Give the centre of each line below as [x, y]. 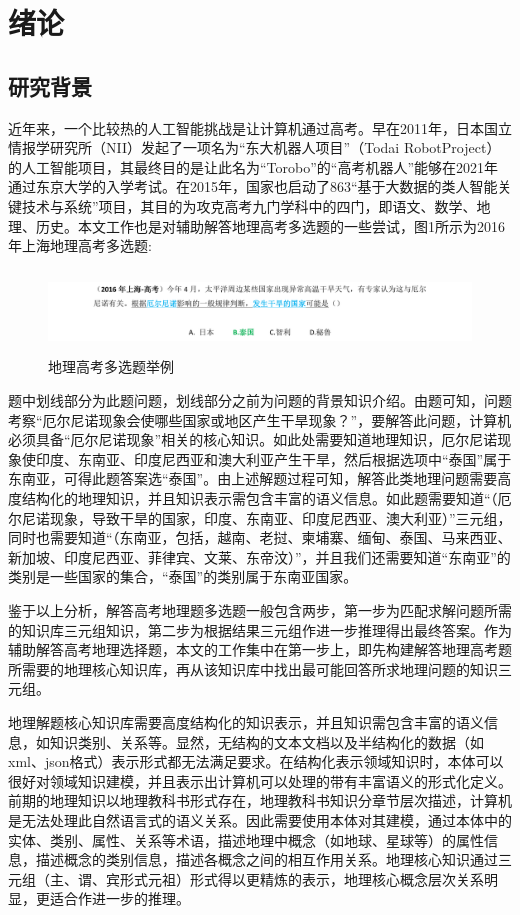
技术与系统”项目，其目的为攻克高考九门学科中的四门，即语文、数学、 [249, 205]
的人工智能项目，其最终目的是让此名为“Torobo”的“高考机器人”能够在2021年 [253, 166]
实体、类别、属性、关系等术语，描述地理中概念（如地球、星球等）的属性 [246, 839]
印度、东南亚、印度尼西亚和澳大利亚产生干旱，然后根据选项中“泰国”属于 [273, 458]
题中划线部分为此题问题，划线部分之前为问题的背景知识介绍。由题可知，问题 [260, 400]
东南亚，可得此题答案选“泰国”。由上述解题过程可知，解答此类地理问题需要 [253, 478]
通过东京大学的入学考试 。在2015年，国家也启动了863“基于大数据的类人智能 [253, 186]
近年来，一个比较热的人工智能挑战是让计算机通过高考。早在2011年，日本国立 [260, 127]
